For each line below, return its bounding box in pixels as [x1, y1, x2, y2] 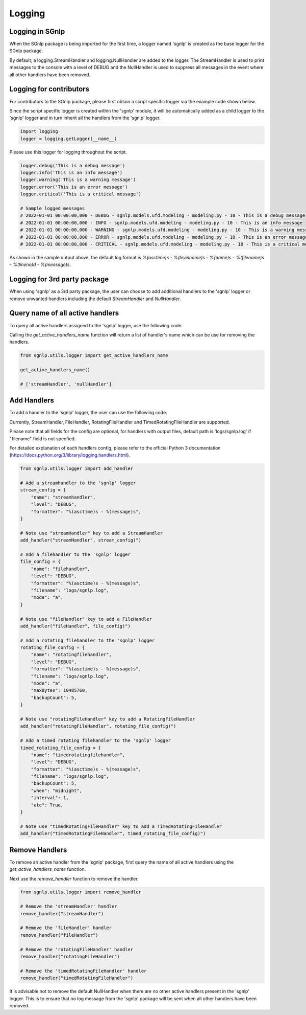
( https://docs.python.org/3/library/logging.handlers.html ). [9, 452, 130, 458]
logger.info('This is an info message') [20, 170, 122, 176]
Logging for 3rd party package [9, 275, 109, 284]
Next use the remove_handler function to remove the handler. [9, 875, 139, 882]
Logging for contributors [9, 85, 89, 94]
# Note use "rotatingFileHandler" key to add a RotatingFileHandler [20, 716, 195, 722]
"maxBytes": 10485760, [31, 688, 88, 693]
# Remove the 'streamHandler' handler [20, 904, 117, 910]
